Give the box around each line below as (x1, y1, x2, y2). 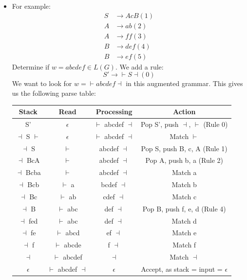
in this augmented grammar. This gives (126, 78, 243, 88)
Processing (95, 106, 133, 117)
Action (172, 106, 196, 117)
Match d (171, 215, 197, 226)
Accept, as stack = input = (141, 264, 223, 274)
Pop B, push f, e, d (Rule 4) (142, 203, 226, 213)
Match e (172, 227, 197, 238)
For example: (12, 1, 51, 11)
